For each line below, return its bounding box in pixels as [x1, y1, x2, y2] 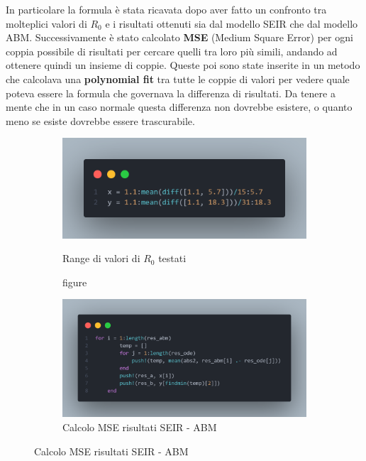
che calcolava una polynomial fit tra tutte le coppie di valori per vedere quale [6, 71, 350, 86]
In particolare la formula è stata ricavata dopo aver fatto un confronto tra [6, 2, 327, 16]
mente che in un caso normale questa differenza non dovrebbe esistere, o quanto [6, 99, 353, 114]
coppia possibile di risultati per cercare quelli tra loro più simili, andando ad [6, 43, 338, 58]
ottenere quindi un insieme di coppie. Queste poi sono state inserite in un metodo [6, 58, 360, 72]
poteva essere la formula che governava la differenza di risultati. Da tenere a [6, 85, 335, 100]
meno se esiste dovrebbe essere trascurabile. [6, 113, 195, 128]
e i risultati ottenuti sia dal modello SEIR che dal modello [105, 16, 358, 31]
